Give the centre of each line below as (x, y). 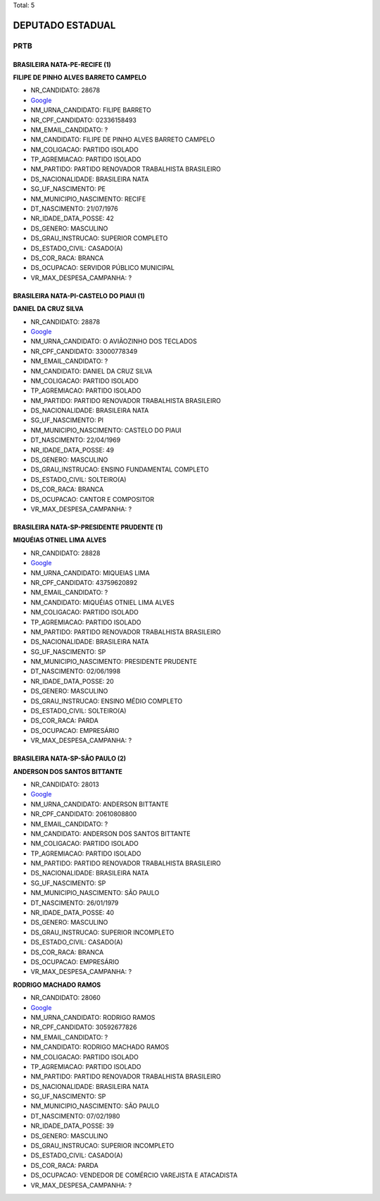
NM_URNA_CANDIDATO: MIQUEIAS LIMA (90, 573)
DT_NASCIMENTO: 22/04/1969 (76, 440)
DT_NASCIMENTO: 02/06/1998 (76, 671)
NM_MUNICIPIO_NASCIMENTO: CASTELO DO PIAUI (106, 430)
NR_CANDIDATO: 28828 (65, 553)
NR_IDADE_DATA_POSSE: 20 (72, 681)
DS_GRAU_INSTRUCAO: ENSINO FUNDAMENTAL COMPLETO (120, 469)
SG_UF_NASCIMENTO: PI (67, 420)
